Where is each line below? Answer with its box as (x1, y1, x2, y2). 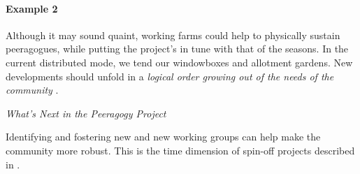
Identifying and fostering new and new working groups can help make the (6, 129, 321, 144)
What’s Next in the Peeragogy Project (6, 106, 166, 120)
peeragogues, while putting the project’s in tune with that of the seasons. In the (6, 41, 349, 56)
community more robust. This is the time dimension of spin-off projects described (6, 143, 355, 157)
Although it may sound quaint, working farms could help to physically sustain (6, 27, 340, 42)
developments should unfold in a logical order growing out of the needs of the (6, 68, 334, 83)
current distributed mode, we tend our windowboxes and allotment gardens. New (6, 55, 353, 69)
